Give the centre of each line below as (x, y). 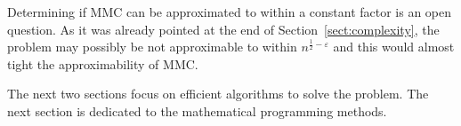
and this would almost (394, 47)
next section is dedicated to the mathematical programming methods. (197, 110)
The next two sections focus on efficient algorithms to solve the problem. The (218, 94)
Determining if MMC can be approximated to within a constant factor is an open (230, 12)
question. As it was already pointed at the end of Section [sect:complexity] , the (223, 29)
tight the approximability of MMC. (103, 63)
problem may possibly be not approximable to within (152, 47)
